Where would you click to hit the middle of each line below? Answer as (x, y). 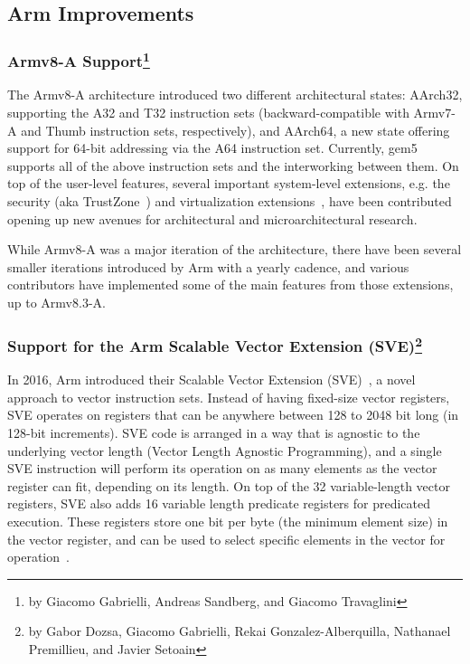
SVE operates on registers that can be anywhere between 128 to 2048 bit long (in (233, 415)
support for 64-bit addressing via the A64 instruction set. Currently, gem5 (212, 148)
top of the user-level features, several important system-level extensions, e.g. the (229, 183)
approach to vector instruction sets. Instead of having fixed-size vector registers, (229, 397)
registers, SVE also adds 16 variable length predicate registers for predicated (219, 503)
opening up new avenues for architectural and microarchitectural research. (212, 218)
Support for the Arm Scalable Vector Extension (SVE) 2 (215, 344)
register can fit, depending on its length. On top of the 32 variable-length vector (229, 485)
